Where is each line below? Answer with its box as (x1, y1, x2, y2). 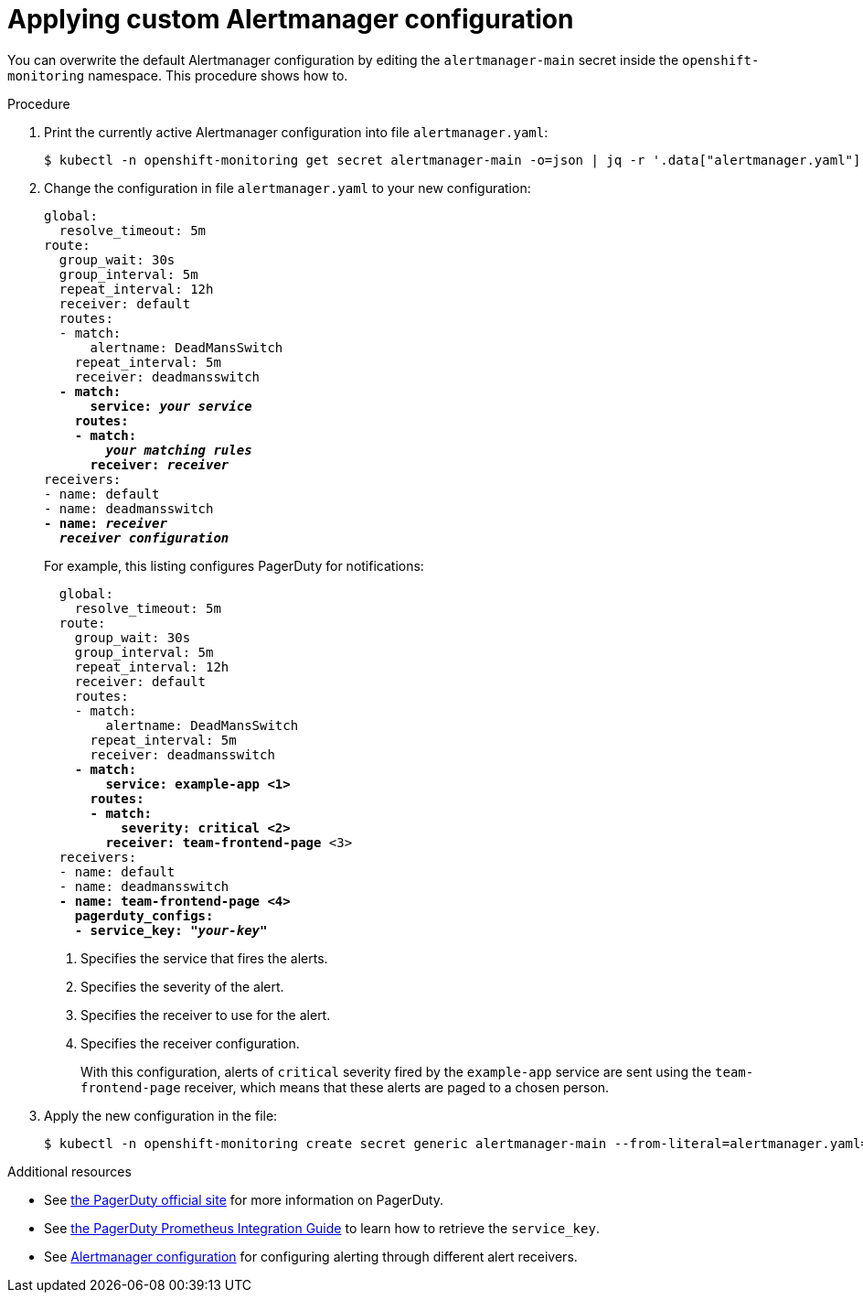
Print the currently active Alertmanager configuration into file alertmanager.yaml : (44, 124, 549, 140)
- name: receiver (44, 515, 167, 531)
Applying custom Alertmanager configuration (7, 4, 574, 35)
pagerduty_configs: (74, 908, 214, 923)
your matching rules (105, 442, 252, 457)
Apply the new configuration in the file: (44, 1107, 278, 1123)
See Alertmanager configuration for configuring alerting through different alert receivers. (44, 1248, 578, 1264)
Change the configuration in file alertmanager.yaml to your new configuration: (44, 179, 531, 196)
